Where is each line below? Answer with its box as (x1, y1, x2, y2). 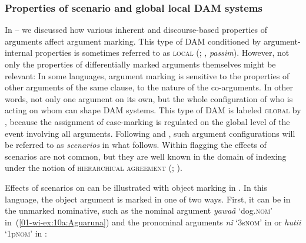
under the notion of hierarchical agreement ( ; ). (5, 161, 182, 174)
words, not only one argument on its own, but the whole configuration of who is (5, 92, 293, 104)
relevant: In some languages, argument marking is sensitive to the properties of (5, 69, 290, 82)
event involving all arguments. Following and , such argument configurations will (5, 127, 295, 139)
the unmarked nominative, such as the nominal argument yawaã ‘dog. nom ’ (5, 204, 273, 217)
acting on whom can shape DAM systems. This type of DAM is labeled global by (5, 104, 301, 116)
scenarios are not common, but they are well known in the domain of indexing (5, 150, 287, 162)
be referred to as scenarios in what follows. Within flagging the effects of (5, 139, 267, 151)
